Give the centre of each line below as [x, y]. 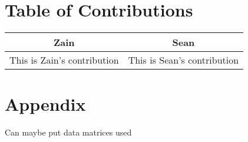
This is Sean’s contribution [183, 60]
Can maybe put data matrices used [68, 132]
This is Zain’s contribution [64, 60]
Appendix [45, 104]
